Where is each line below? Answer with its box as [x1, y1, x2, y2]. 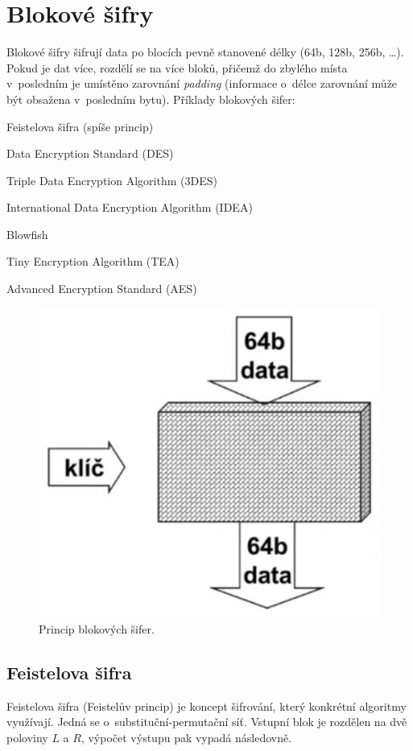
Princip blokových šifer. [39, 620, 155, 637]
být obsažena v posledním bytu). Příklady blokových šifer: [6, 90, 295, 107]
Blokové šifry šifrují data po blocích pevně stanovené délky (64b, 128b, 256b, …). [6, 43, 404, 60]
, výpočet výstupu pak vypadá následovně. [81, 728, 292, 745]
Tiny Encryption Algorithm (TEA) [6, 253, 180, 270]
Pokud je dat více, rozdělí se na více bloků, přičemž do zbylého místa [6, 59, 348, 76]
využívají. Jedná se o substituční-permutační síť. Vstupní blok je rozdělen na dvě [6, 713, 407, 730]
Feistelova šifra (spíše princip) [6, 118, 154, 134]
